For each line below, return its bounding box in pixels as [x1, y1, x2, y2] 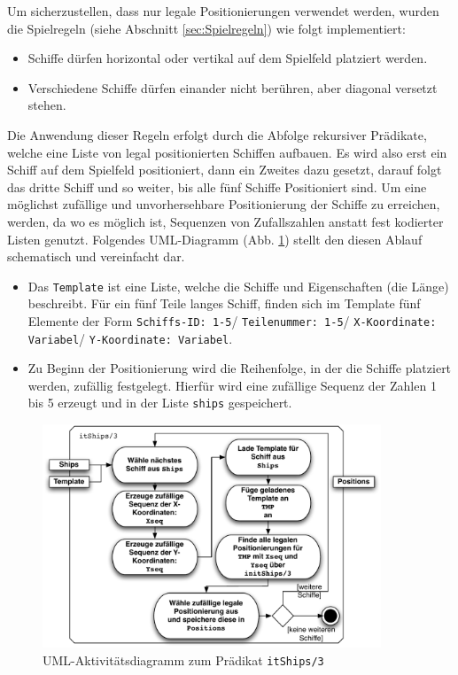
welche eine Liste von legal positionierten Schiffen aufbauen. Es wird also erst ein [7, 143, 447, 161]
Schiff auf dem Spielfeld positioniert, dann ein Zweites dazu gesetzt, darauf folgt [7, 160, 442, 179]
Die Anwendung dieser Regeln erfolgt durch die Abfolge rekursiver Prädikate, [7, 125, 427, 144]
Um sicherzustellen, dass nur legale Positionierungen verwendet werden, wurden [7, 2, 439, 19]
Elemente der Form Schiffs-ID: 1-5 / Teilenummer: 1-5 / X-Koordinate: [27, 311, 437, 330]
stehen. [27, 96, 66, 114]
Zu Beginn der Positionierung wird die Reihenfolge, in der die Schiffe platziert [27, 359, 452, 377]
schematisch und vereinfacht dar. [7, 247, 185, 266]
